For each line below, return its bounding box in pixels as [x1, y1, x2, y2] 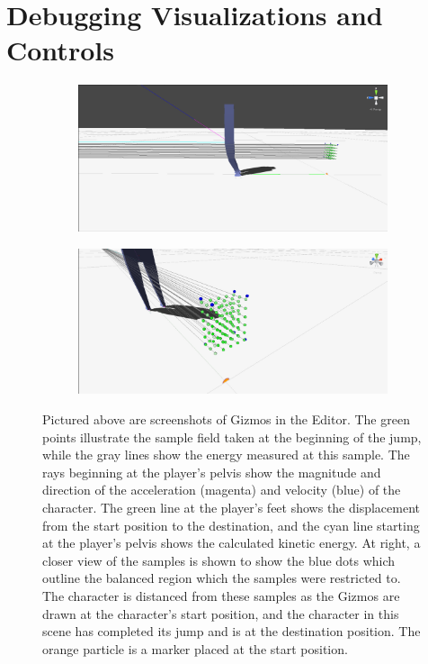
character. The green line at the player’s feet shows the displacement [42, 497, 421, 516]
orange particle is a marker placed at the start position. [42, 639, 348, 658]
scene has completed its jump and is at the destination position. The [42, 622, 421, 641]
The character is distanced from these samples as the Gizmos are [42, 586, 400, 605]
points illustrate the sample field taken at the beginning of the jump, [42, 427, 422, 446]
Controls [6, 32, 114, 68]
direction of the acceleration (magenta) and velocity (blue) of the [42, 480, 401, 499]
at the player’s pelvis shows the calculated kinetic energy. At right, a [42, 533, 421, 552]
